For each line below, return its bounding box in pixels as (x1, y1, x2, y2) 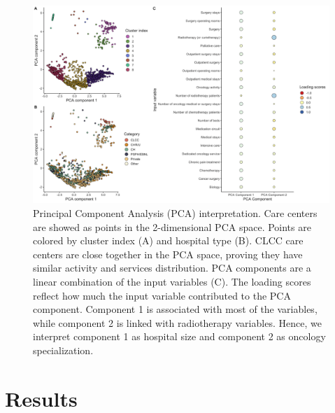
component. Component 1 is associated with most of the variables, (33, 302, 318, 316)
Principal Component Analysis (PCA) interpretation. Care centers (33, 205, 318, 220)
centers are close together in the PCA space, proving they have (33, 246, 303, 261)
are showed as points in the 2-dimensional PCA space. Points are (33, 219, 311, 234)
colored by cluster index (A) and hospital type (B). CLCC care (33, 233, 304, 248)
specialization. (33, 342, 94, 357)
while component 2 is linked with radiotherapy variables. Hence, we (33, 315, 322, 330)
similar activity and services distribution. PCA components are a (33, 260, 311, 275)
